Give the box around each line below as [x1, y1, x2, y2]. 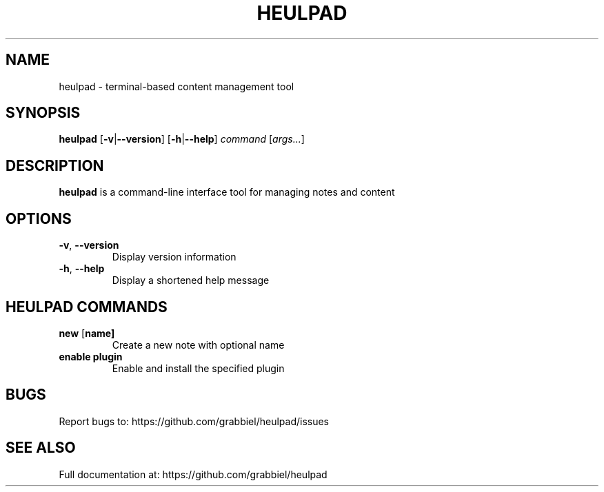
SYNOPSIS [6, 104, 81, 122]
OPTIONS [6, 209, 72, 227]
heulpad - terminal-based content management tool [59, 80, 294, 92]
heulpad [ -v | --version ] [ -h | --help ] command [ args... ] [59, 133, 305, 145]
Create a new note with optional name [112, 338, 285, 351]
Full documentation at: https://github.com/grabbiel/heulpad [59, 468, 328, 480]
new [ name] [59, 327, 115, 339]
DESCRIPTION [6, 156, 104, 174]
